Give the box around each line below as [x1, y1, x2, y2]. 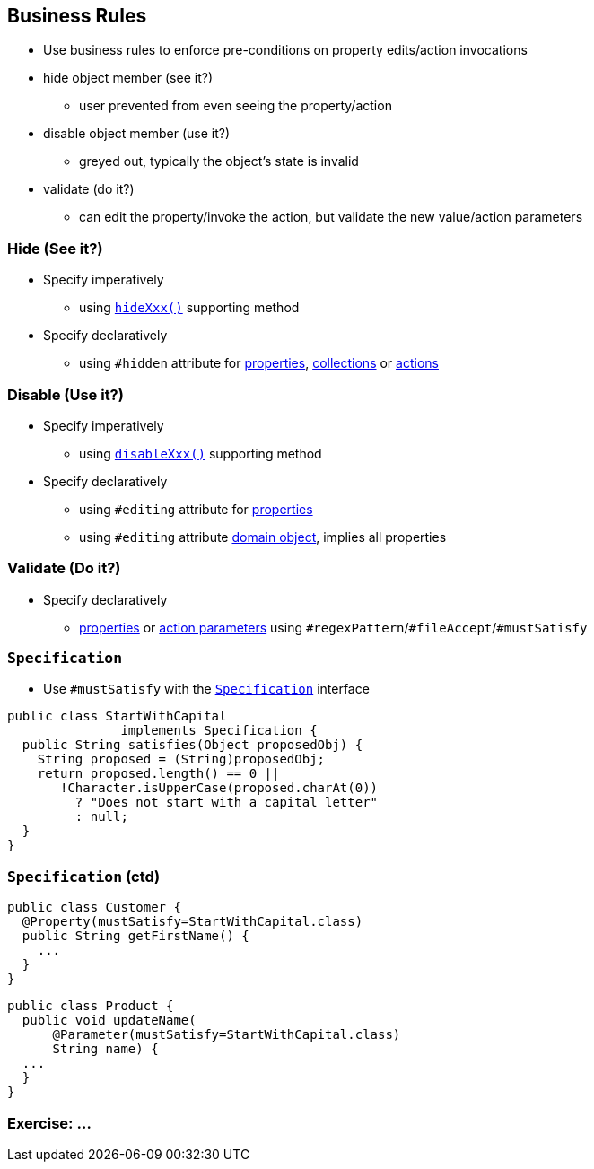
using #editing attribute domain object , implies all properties [79, 528, 447, 545]
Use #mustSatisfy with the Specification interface [43, 681, 370, 697]
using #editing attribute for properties [79, 501, 313, 517]
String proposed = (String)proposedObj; [37, 752, 326, 767]
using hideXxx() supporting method [79, 300, 300, 316]
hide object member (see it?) [43, 70, 213, 86]
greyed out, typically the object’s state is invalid [79, 153, 359, 170]
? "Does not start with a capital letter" [74, 795, 379, 810]
